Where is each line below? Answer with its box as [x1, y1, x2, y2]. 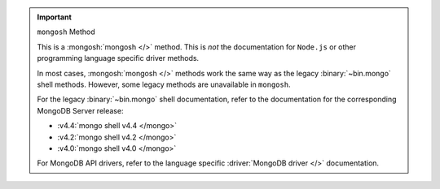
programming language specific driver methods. [37, 54, 200, 63]
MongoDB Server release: [37, 105, 124, 115]
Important [37, 12, 73, 22]
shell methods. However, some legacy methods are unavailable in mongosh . [37, 79, 291, 89]
